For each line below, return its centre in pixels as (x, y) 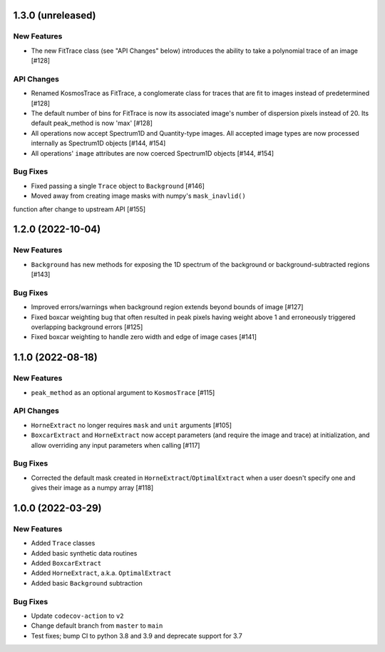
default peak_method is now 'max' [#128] (92, 123)
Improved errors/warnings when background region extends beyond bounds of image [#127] (167, 307)
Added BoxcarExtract (66, 563)
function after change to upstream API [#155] (79, 209)
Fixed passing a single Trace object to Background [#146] (118, 186)
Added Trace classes (63, 543)
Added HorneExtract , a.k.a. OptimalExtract (101, 573)
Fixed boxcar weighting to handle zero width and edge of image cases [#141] (144, 337)
